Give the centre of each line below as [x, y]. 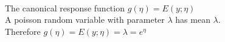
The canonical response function [65, 7]
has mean [193, 19]
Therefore [23, 31]
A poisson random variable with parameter [85, 19]
